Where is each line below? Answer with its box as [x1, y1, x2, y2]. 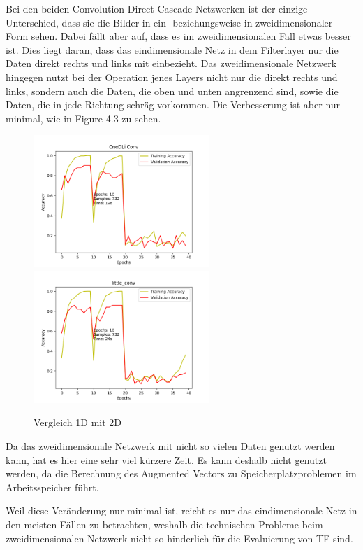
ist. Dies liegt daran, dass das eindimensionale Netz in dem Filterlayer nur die [6, 42, 339, 57]
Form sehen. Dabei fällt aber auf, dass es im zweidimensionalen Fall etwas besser [6, 29, 351, 43]
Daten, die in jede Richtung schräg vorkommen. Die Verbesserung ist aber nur [6, 97, 341, 112]
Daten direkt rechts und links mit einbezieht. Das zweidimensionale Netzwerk [6, 56, 337, 71]
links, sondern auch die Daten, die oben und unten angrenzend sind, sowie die [6, 83, 339, 98]
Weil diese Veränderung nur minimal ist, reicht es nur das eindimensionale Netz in [6, 503, 357, 518]
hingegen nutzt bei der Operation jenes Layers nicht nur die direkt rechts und [6, 69, 338, 84]
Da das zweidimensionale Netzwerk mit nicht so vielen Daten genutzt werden [6, 439, 335, 453]
